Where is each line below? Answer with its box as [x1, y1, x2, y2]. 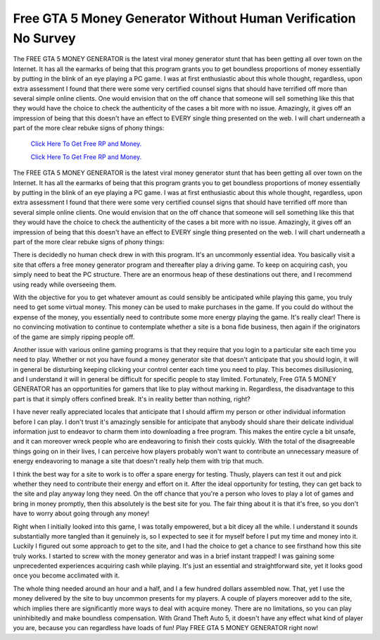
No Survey [13, 30, 77, 46]
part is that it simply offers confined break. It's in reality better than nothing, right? [13, 394, 251, 403]
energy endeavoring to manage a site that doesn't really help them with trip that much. [13, 457, 264, 465]
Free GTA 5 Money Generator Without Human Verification [13, 11, 356, 26]
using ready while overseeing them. [13, 280, 117, 289]
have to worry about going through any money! [13, 509, 150, 517]
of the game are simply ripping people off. [13, 332, 135, 341]
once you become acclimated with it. [13, 571, 120, 580]
